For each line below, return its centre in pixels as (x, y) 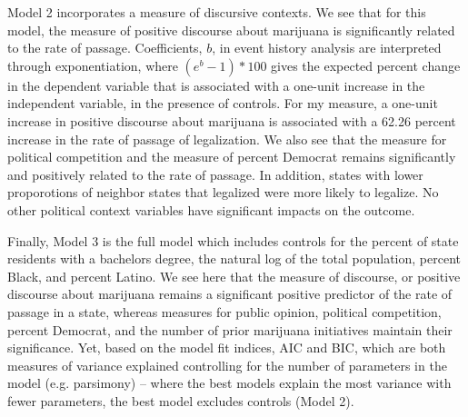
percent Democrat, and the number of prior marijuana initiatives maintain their (230, 329)
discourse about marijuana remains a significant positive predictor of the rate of (230, 294)
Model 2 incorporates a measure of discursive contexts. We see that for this (217, 12)
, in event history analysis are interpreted (327, 48)
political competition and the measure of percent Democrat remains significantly (232, 157)
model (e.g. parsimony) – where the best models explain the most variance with (229, 383)
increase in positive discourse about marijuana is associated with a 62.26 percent (232, 120)
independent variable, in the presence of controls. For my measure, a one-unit (223, 103)
